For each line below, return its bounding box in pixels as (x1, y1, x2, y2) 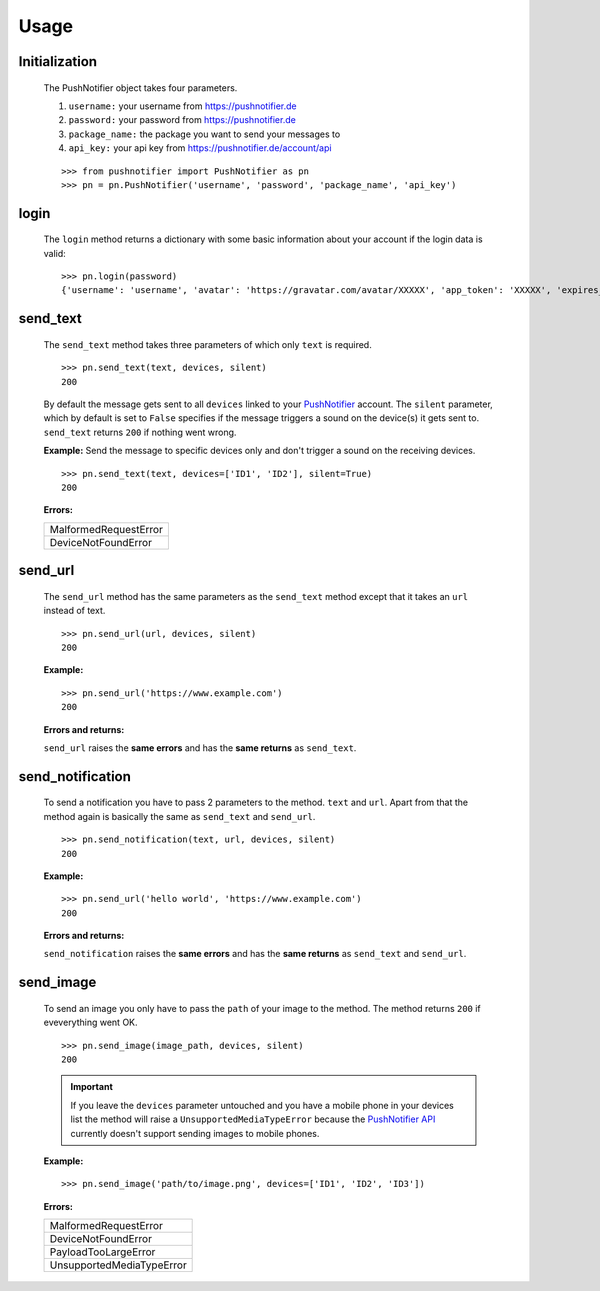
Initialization (18, 53, 98, 70)
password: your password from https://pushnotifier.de (68, 114, 297, 126)
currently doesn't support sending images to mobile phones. (70, 1127, 320, 1139)
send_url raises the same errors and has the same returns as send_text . (43, 741, 357, 754)
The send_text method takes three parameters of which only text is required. (43, 338, 372, 350)
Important (70, 1081, 114, 1093)
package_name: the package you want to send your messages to (68, 128, 341, 140)
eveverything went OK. (43, 1016, 139, 1029)
